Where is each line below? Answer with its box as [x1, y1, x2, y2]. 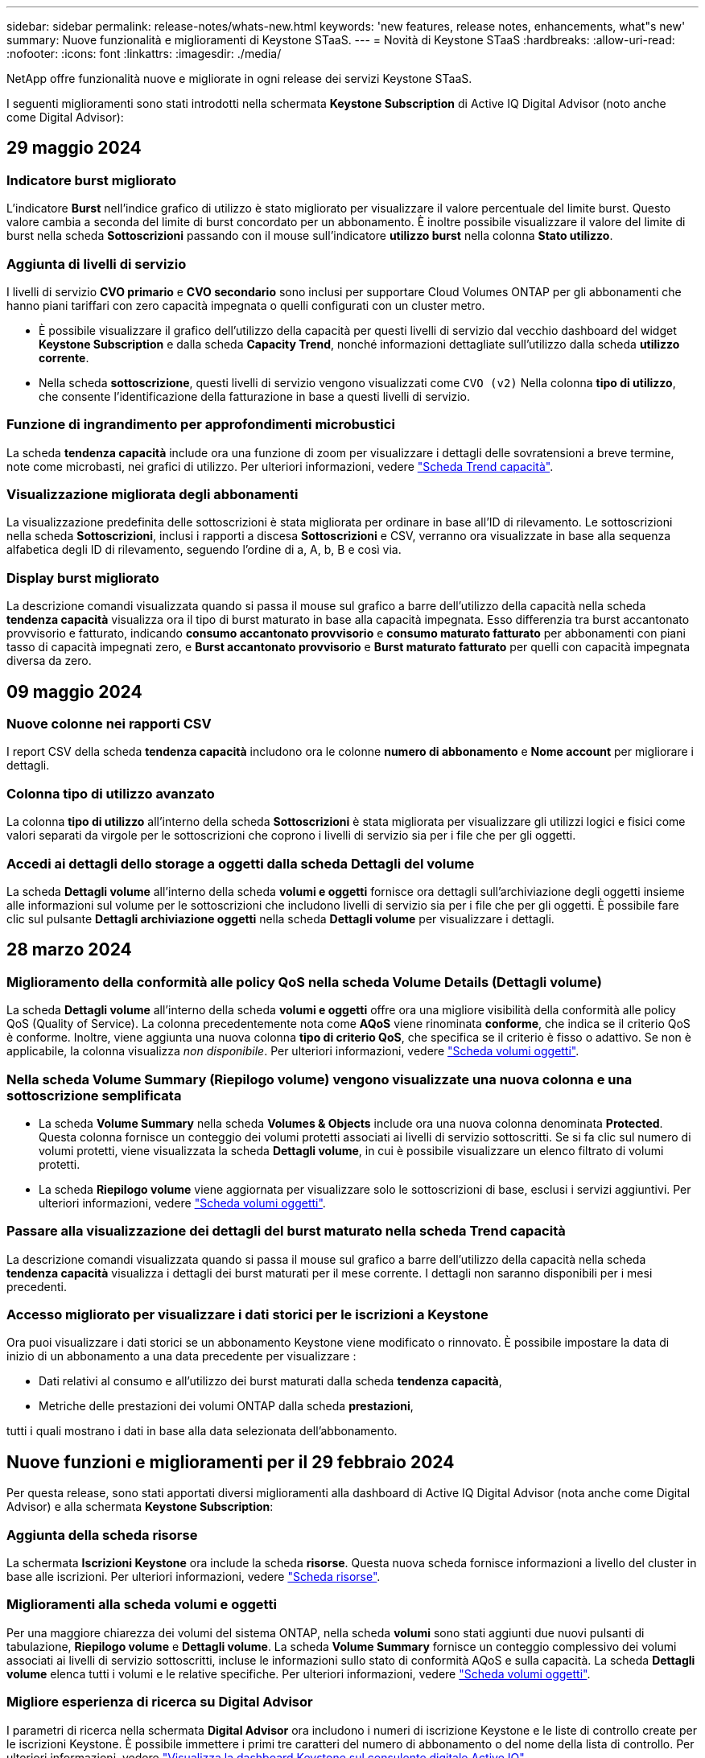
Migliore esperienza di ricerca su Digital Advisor [6, 1694, 313, 1711]
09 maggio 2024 [6, 681, 142, 702]
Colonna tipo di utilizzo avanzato [6, 785, 215, 802]
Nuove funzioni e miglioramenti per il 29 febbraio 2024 [6, 1451, 455, 1472]
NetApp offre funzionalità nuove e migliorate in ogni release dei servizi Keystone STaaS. [6, 72, 472, 85]
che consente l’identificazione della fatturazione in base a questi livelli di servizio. [39, 389, 471, 403]
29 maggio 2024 [6, 138, 142, 159]
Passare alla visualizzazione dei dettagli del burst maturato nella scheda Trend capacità [6, 1223, 566, 1240]
